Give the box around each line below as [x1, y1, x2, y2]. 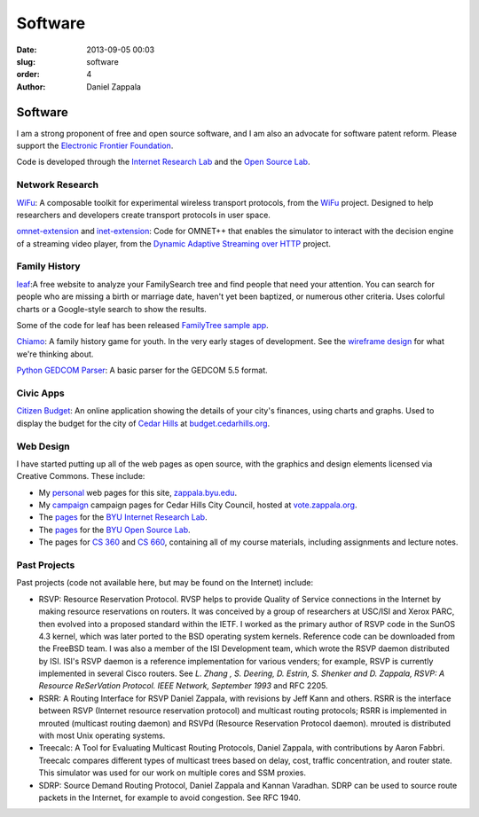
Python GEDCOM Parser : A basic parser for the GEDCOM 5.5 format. [16, 365, 268, 376]
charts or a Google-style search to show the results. [16, 303, 208, 314]
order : [16, 69, 40, 80]
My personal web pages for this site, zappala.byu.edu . [38, 487, 238, 498]
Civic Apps [16, 387, 66, 399]
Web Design [16, 440, 70, 452]
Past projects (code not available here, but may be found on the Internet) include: [16, 577, 314, 588]
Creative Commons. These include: [16, 471, 145, 482]
